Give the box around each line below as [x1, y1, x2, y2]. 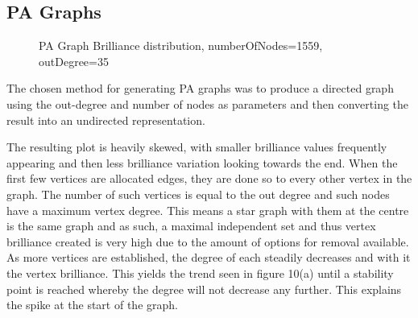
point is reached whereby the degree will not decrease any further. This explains [6, 280, 402, 297]
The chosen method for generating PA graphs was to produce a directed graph [6, 80, 394, 97]
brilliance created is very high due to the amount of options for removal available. [6, 233, 409, 250]
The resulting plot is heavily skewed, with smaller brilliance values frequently [6, 138, 387, 155]
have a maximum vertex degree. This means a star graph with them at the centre [6, 201, 409, 218]
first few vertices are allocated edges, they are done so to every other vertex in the [6, 170, 412, 187]
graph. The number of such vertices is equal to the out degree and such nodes [6, 185, 390, 202]
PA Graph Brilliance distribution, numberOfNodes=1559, [39, 37, 323, 54]
